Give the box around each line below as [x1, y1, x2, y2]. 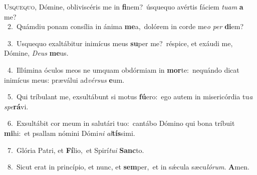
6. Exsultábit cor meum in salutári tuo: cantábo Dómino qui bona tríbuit [7, 118, 235, 128]
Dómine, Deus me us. [4, 48, 69, 58]
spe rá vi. [4, 101, 29, 111]
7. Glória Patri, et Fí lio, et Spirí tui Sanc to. [7, 144, 144, 155]
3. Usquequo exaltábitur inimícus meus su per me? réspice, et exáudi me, [7, 38, 233, 48]
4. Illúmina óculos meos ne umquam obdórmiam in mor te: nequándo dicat [7, 64, 239, 75]
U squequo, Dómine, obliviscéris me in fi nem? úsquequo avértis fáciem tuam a [4, 2, 243, 12]
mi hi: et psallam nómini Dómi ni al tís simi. [4, 127, 135, 138]
